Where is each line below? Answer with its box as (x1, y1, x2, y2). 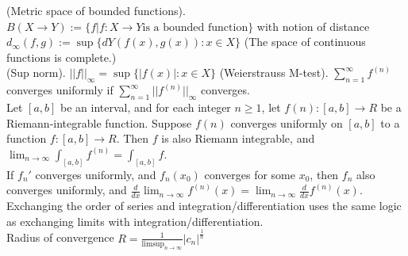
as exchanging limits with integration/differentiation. (6, 212, 264, 229)
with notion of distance (256, 17, 370, 34)
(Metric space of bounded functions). (6, 2, 186, 18)
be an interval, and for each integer (60, 98, 231, 115)
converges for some (204, 166, 295, 182)
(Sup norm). (6, 64, 66, 81)
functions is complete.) (6, 48, 117, 65)
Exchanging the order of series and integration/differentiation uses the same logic (6, 197, 402, 214)
